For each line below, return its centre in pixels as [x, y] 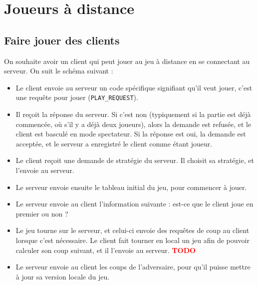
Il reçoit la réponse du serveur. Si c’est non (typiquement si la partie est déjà [133, 114]
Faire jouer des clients [62, 40]
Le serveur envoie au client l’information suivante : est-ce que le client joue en [134, 204]
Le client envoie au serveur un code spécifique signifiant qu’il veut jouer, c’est [134, 87]
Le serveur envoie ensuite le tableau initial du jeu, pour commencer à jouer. [131, 187]
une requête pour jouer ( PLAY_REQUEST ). [77, 97]
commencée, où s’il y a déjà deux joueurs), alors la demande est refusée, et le [133, 124]
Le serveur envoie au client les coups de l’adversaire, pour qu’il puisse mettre [133, 267]
